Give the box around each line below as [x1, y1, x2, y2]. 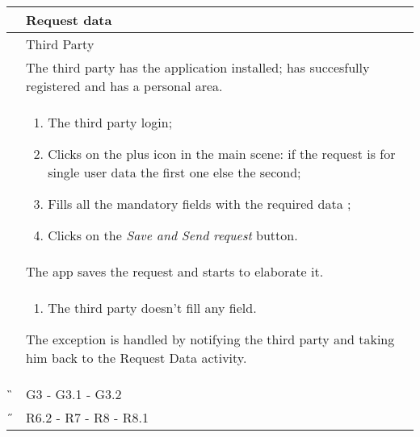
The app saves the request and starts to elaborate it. [26, 262, 324, 281]
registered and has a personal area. [26, 77, 223, 95]
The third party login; [48, 113, 173, 131]
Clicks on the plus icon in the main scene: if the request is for [48, 144, 396, 163]
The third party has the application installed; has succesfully [26, 58, 370, 77]
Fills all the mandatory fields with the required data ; [48, 194, 351, 213]
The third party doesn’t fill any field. [48, 298, 257, 317]
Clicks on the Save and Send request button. [48, 226, 298, 244]
